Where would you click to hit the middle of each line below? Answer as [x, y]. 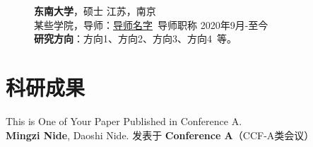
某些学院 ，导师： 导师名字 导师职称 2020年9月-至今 [151, 24]
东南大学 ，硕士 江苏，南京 [95, 11]
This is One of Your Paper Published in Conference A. [124, 120]
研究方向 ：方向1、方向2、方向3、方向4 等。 [135, 39]
